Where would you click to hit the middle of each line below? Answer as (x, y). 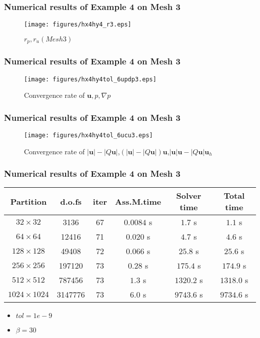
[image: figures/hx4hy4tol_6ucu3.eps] (88, 136)
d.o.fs (71, 201)
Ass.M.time (138, 201)
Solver (189, 196)
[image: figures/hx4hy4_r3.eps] (78, 25)
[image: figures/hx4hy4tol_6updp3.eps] (90, 79)
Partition (28, 201)
